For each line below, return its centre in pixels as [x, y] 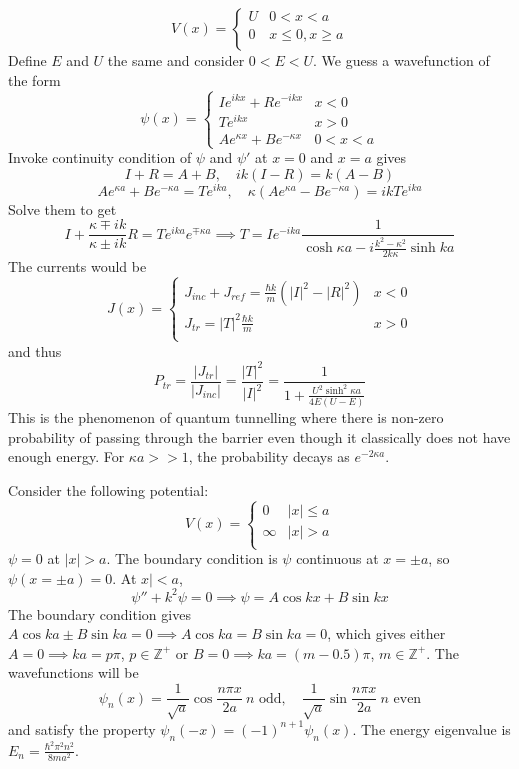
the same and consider [176, 60]
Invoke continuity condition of [100, 157]
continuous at [337, 558]
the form [34, 79]
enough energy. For [66, 456]
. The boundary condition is [192, 558]
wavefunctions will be [73, 672]
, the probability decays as [269, 456]
